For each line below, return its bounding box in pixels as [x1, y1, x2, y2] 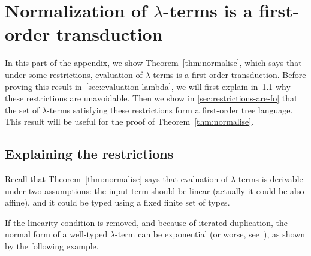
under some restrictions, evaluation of [5, 68, 143, 80]
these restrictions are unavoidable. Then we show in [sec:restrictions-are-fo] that [5, 92, 298, 104]
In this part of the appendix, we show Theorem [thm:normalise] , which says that [5, 56, 302, 69]
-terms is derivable [235, 173, 303, 185]
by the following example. [5, 240, 99, 252]
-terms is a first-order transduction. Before [150, 68, 306, 80]
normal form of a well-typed [5, 228, 108, 240]
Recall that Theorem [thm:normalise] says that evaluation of [5, 173, 228, 185]
